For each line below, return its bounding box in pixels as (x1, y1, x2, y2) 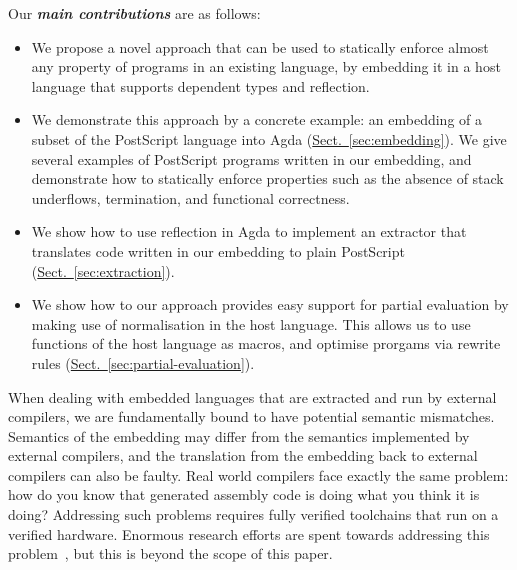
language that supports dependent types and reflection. (31, 75, 370, 96)
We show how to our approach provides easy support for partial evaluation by (31, 294, 509, 315)
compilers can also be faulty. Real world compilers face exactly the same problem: (8, 464, 509, 485)
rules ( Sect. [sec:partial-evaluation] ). (31, 352, 255, 373)
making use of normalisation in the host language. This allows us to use (31, 313, 471, 334)
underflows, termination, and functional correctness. (31, 187, 350, 208)
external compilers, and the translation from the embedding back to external (8, 445, 478, 466)
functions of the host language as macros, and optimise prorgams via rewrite (31, 333, 501, 354)
